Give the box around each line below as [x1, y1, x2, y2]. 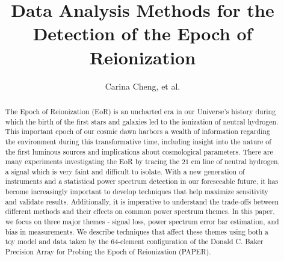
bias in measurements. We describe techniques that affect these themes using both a [5, 226, 268, 236]
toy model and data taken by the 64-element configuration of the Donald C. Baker [5, 236, 264, 247]
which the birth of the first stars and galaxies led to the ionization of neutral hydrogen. [5, 116, 279, 126]
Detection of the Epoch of [32, 21, 253, 46]
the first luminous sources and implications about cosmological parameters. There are [5, 146, 273, 156]
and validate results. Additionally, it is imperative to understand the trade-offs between [5, 196, 279, 206]
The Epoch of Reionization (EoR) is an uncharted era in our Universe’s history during [5, 106, 276, 116]
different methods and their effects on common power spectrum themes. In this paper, [5, 206, 275, 216]
